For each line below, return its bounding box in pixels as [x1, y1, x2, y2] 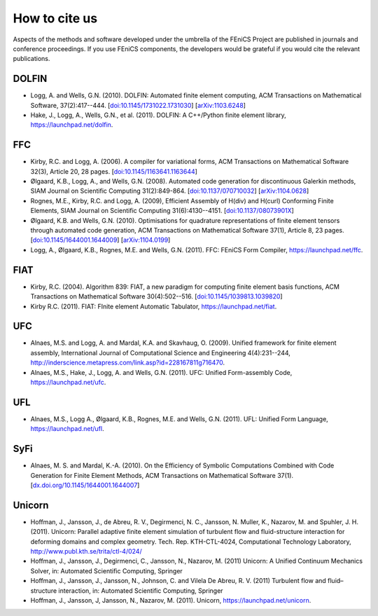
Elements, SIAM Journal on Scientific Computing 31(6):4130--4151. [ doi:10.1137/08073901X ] [30, 207, 294, 215]
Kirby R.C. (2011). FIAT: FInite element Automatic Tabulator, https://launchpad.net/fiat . [30, 302, 277, 310]
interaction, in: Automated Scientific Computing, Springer [58, 586, 223, 595]
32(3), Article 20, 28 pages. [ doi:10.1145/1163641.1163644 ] [30, 167, 197, 175]
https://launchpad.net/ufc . [30, 378, 106, 386]
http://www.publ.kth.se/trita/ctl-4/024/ [30, 547, 143, 556]
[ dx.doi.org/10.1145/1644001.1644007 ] [30, 481, 140, 489]
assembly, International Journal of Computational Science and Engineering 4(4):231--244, [30, 348, 290, 357]
